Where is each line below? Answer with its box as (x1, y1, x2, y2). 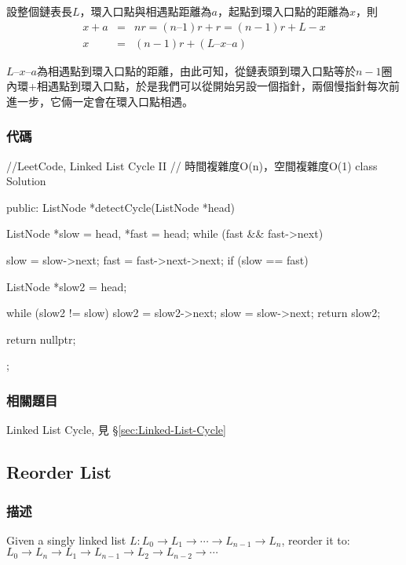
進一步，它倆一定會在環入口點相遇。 (6, 93, 193, 109)
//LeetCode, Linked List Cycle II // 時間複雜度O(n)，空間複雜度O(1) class (6, 157, 378, 173)
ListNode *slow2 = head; (6, 278, 127, 294)
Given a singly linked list (6, 531, 126, 548)
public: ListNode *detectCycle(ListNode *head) (6, 199, 236, 215)
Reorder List (6, 460, 112, 484)
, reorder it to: (281, 531, 350, 548)
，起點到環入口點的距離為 (217, 3, 349, 19)
